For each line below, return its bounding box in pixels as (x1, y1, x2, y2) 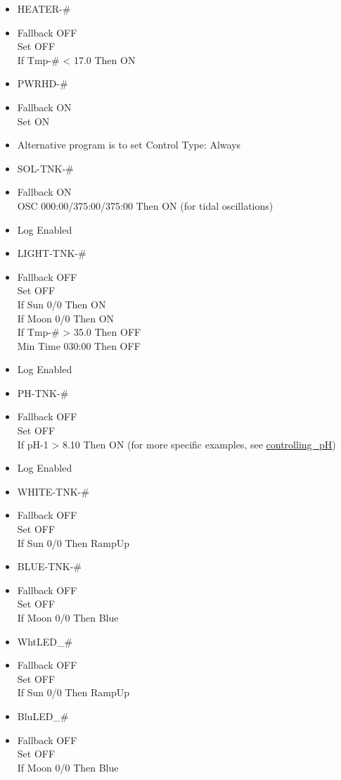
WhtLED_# (17, 634, 73, 648)
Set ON (17, 113, 50, 128)
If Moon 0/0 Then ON (17, 310, 115, 325)
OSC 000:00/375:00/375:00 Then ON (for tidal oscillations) (17, 198, 274, 213)
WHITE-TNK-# (17, 484, 89, 498)
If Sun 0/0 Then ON (17, 296, 106, 311)
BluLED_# (17, 708, 69, 723)
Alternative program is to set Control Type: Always (17, 137, 241, 152)
